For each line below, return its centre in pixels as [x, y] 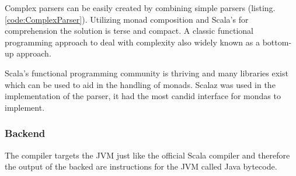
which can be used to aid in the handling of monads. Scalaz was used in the [140, 84]
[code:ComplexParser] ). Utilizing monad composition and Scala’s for [127, 19]
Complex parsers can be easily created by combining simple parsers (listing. [140, 8]
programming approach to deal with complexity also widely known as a [132, 42]
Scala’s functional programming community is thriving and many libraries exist [147, 73]
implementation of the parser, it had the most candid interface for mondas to [143, 96]
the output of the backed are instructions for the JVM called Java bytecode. [141, 166]
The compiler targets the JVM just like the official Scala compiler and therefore [147, 155]
